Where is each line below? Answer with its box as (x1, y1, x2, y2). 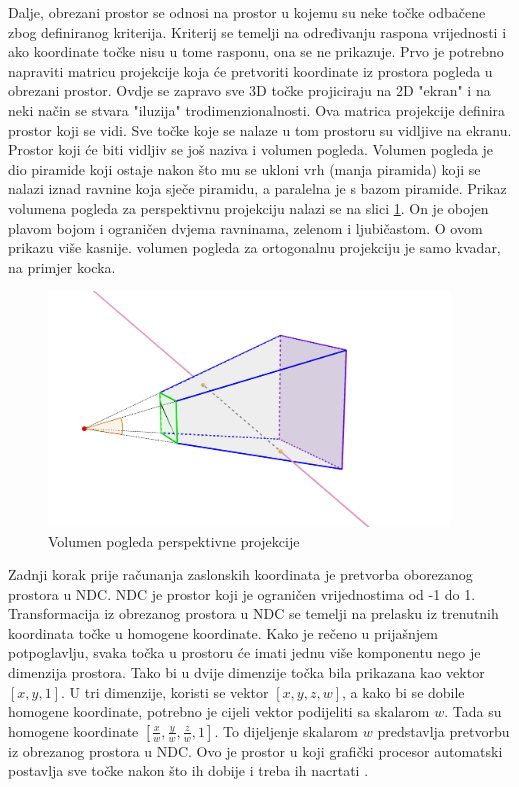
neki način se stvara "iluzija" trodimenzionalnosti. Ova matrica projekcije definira (8, 99, 506, 120)
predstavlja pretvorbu (377, 720, 510, 741)
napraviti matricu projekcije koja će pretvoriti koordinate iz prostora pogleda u (8, 60, 493, 81)
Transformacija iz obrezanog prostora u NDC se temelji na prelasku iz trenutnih (8, 603, 499, 624)
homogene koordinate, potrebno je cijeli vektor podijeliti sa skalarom (8, 701, 430, 722)
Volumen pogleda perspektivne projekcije (48, 530, 300, 551)
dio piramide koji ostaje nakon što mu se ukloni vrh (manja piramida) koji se (8, 158, 481, 179)
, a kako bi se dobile (342, 681, 465, 702)
